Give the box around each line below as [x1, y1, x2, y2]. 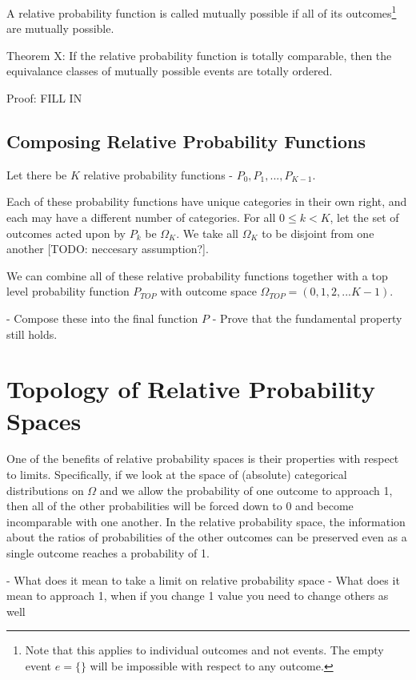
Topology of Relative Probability [6, 372, 375, 405]
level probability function [6, 283, 130, 300]
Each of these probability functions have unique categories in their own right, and [6, 193, 407, 210]
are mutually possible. [6, 20, 114, 37]
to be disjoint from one [262, 224, 374, 241]
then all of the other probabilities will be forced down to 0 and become [6, 497, 354, 514]
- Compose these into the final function [6, 309, 198, 326]
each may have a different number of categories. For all [6, 209, 276, 226]
